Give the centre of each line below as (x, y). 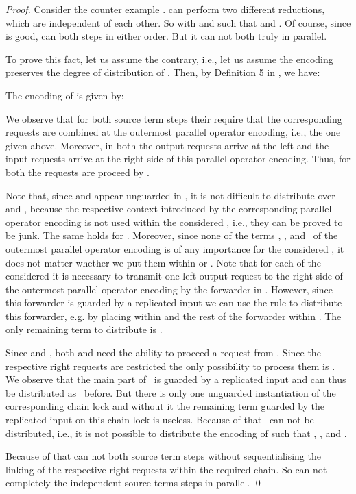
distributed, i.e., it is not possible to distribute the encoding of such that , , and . (176, 433)
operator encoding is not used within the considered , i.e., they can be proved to (174, 222)
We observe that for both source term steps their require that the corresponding (174, 118)
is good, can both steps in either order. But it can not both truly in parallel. (166, 36)
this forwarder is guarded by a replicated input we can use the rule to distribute (174, 302)
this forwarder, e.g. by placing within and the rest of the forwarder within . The (174, 316)
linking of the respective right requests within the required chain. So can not (166, 469)
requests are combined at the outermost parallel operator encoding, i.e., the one (173, 132)
